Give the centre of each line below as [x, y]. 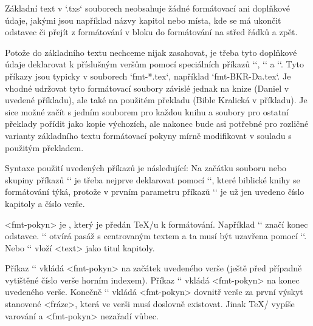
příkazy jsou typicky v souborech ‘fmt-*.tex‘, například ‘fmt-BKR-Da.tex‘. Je [148, 76]
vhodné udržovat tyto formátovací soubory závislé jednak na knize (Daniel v [147, 88]
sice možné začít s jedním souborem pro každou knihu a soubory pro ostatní [147, 111]
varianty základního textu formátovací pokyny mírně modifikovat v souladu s [148, 135]
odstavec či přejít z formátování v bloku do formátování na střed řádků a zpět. [151, 32]
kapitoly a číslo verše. [45, 203]
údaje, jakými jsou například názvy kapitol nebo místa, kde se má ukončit [143, 20]
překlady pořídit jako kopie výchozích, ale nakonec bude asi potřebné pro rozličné [157, 124]
